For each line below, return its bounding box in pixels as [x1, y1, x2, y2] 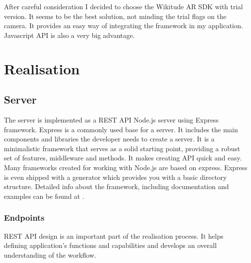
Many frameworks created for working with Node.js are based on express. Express [4, 162, 248, 172]
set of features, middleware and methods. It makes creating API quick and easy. [4, 153, 242, 163]
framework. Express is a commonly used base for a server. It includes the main [4, 124, 238, 134]
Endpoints [4, 211, 45, 224]
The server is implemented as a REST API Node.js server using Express [4, 114, 219, 124]
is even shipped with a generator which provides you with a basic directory [4, 172, 227, 182]
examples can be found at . [4, 191, 84, 201]
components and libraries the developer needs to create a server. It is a [4, 134, 215, 144]
